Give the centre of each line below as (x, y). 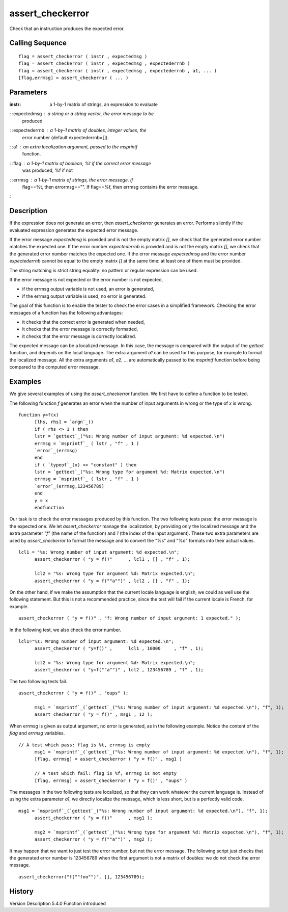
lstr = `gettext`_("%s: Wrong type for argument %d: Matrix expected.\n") (130, 472)
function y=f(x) (39, 415)
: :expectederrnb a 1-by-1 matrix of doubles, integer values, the (78, 131)
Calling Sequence (38, 43)
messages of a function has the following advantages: (66, 312)
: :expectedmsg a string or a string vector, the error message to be (82, 114)
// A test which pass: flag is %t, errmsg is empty (84, 745)
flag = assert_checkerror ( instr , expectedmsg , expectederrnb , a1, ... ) (118, 71)
